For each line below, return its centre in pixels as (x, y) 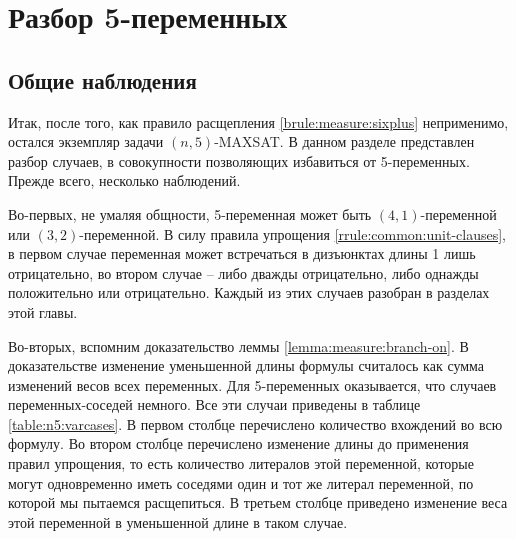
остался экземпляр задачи (86, 141)
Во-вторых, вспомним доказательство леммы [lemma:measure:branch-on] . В (238, 345)
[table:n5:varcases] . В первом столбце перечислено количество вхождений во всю (255, 423)
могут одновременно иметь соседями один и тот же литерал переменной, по (241, 482)
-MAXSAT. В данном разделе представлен (344, 141)
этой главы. (43, 311)
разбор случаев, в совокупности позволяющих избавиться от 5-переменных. (239, 160)
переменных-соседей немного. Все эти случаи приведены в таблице (214, 404)
